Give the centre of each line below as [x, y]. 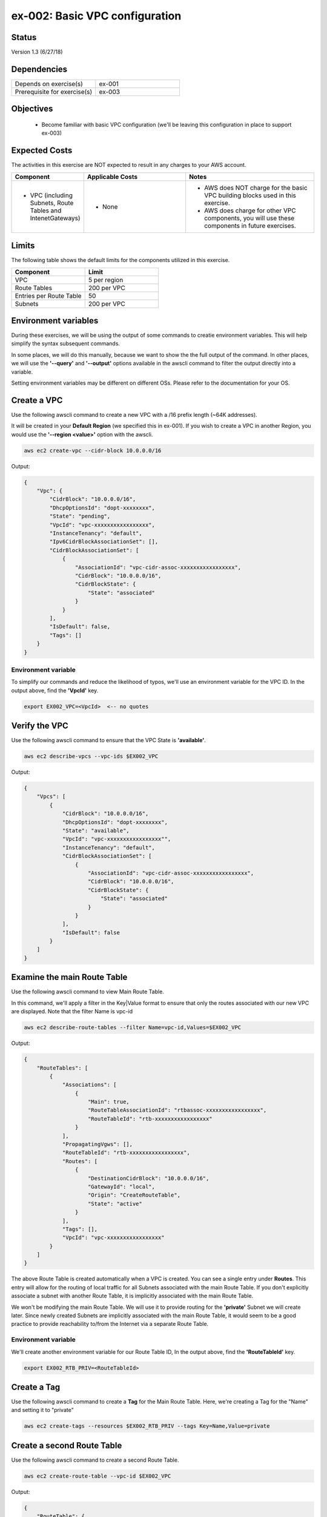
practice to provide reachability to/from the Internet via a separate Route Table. [110, 1324]
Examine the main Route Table [69, 977]
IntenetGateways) [55, 218]
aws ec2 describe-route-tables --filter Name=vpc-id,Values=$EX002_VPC [133, 1028]
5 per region [106, 280]
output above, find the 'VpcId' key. [55, 690]
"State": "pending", [80, 516]
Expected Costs [42, 151]
